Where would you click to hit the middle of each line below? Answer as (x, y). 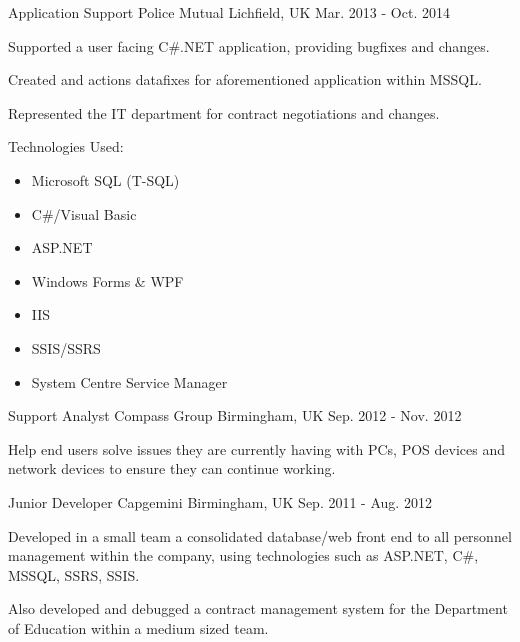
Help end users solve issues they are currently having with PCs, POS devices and (256, 448)
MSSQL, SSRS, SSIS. (74, 574)
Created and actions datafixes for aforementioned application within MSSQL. (245, 79)
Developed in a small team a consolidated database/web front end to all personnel (260, 535)
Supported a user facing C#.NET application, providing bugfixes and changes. (249, 45)
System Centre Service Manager (129, 381)
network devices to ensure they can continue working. (172, 468)
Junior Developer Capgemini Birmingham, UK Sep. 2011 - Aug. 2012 (220, 501)
